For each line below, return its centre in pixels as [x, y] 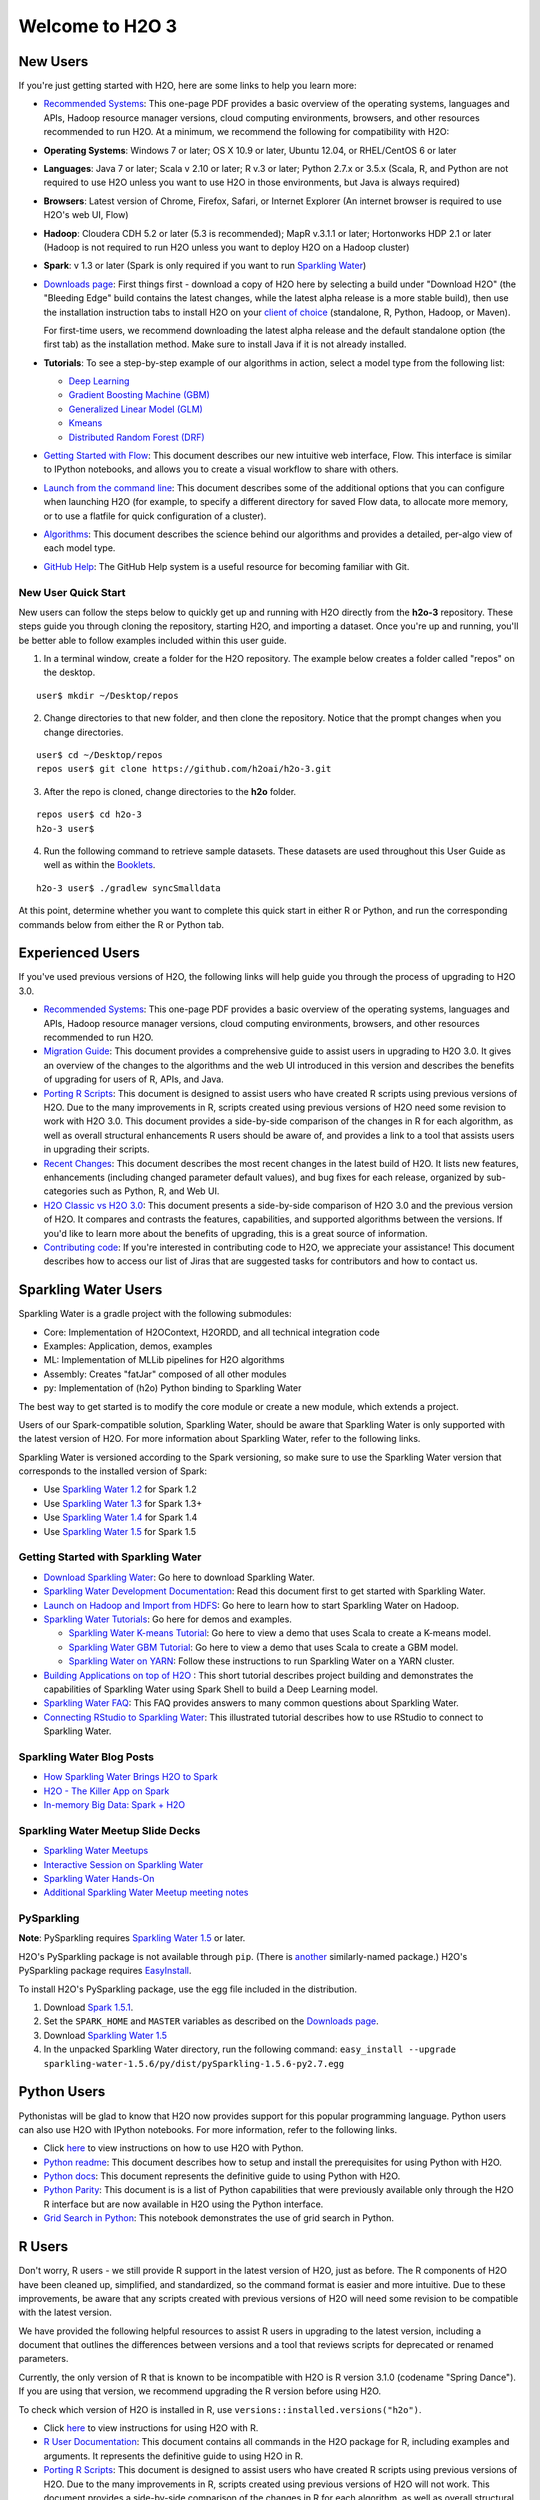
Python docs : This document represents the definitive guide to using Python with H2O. [222, 2176]
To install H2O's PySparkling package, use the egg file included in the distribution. [188, 1989]
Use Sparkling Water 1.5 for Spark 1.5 [120, 1531]
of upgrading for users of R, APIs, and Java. [133, 1079]
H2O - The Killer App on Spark [106, 1791]
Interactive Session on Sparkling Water [123, 1864]
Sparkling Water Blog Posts [86, 1757]
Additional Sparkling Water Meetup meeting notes [146, 1892]
